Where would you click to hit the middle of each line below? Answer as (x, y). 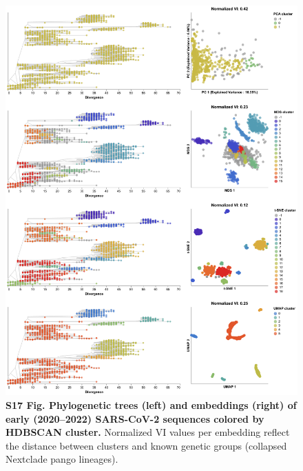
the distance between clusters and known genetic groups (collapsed (146, 445)
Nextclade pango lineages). (62, 459)
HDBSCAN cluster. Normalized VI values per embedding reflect (148, 432)
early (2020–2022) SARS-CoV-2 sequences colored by (135, 418)
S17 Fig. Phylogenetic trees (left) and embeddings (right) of (151, 404)
